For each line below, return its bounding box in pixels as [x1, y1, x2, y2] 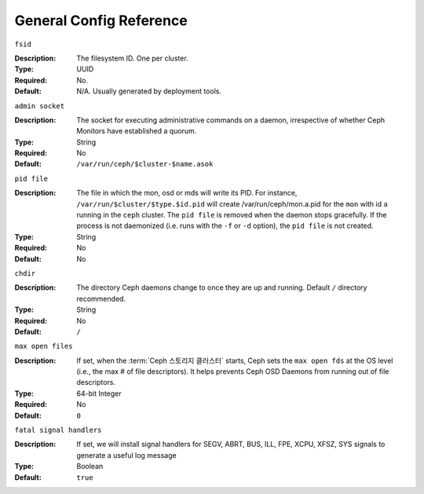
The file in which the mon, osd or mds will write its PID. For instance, [76, 188, 298, 198]
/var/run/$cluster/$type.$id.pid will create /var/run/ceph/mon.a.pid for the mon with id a [76, 199, 388, 208]
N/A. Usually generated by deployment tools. [76, 86, 221, 96]
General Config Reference [14, 12, 188, 29]
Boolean [76, 462, 104, 471]
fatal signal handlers [14, 426, 102, 435]
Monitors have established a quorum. [76, 126, 197, 136]
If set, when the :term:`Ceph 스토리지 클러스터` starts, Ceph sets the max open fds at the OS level [76, 356, 393, 365]
